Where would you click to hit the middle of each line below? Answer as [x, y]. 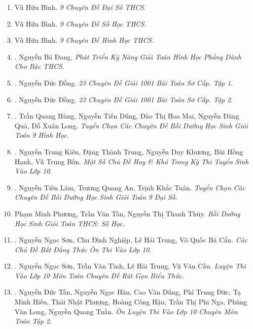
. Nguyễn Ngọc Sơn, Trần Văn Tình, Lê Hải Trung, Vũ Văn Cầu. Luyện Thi [130, 266]
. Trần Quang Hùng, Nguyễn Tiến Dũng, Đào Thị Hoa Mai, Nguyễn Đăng [127, 116]
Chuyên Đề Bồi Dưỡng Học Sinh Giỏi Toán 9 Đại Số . [96, 197]
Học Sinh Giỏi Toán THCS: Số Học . [70, 223]
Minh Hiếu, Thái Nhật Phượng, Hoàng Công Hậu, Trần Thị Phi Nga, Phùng [131, 302]
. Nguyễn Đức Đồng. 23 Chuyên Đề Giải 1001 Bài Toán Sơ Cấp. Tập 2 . [124, 99]
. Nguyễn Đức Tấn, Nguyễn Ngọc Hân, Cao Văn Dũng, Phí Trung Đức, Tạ [128, 292]
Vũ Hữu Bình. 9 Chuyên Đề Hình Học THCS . [84, 40]
